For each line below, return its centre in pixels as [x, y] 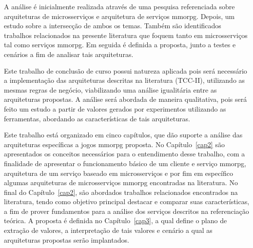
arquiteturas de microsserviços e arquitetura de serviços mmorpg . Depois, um [119, 16]
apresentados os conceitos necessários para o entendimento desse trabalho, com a [125, 154]
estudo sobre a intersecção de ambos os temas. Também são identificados [113, 26]
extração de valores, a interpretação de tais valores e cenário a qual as [108, 230]
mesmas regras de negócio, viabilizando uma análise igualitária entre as [110, 89]
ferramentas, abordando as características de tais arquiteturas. [97, 118]
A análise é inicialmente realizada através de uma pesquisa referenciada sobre [119, 6]
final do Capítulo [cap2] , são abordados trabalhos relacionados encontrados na [121, 192]
